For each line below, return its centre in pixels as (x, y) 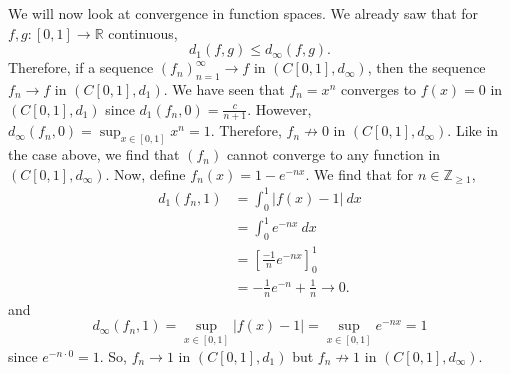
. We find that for (359, 173)
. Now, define (145, 173)
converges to (378, 88)
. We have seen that (224, 88)
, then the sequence (426, 67)
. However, (279, 108)
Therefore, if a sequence (81, 67)
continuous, (143, 32)
